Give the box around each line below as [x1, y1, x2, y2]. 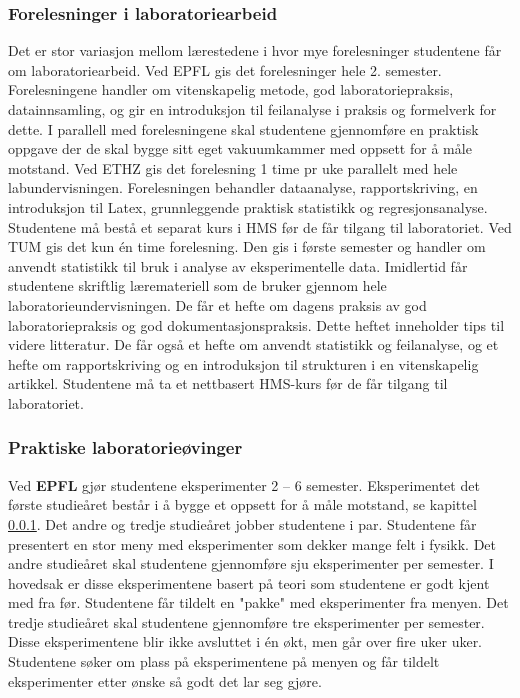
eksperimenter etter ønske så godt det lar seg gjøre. [8, 670, 322, 691]
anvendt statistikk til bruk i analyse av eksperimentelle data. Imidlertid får [8, 255, 468, 276]
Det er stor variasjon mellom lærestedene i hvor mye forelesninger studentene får [8, 40, 502, 61]
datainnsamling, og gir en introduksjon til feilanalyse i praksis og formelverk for [8, 99, 497, 119]
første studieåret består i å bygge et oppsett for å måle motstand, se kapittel [8, 494, 477, 515]
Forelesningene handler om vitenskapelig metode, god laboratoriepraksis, [8, 79, 454, 100]
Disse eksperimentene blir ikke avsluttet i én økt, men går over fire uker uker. [8, 631, 483, 652]
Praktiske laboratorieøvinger [8, 435, 243, 460]
